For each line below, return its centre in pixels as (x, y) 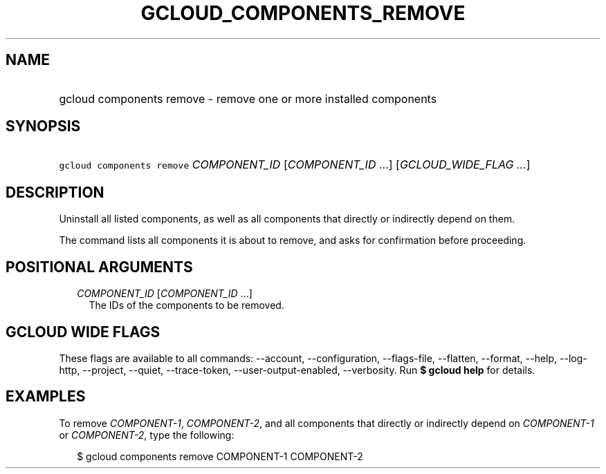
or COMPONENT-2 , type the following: (147, 435)
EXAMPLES (46, 397)
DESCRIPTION (55, 192)
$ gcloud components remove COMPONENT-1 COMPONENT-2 (220, 456)
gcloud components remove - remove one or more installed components (248, 98)
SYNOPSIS (43, 126)
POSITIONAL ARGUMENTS (99, 267)
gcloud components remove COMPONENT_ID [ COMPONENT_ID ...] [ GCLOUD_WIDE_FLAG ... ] (295, 165)
